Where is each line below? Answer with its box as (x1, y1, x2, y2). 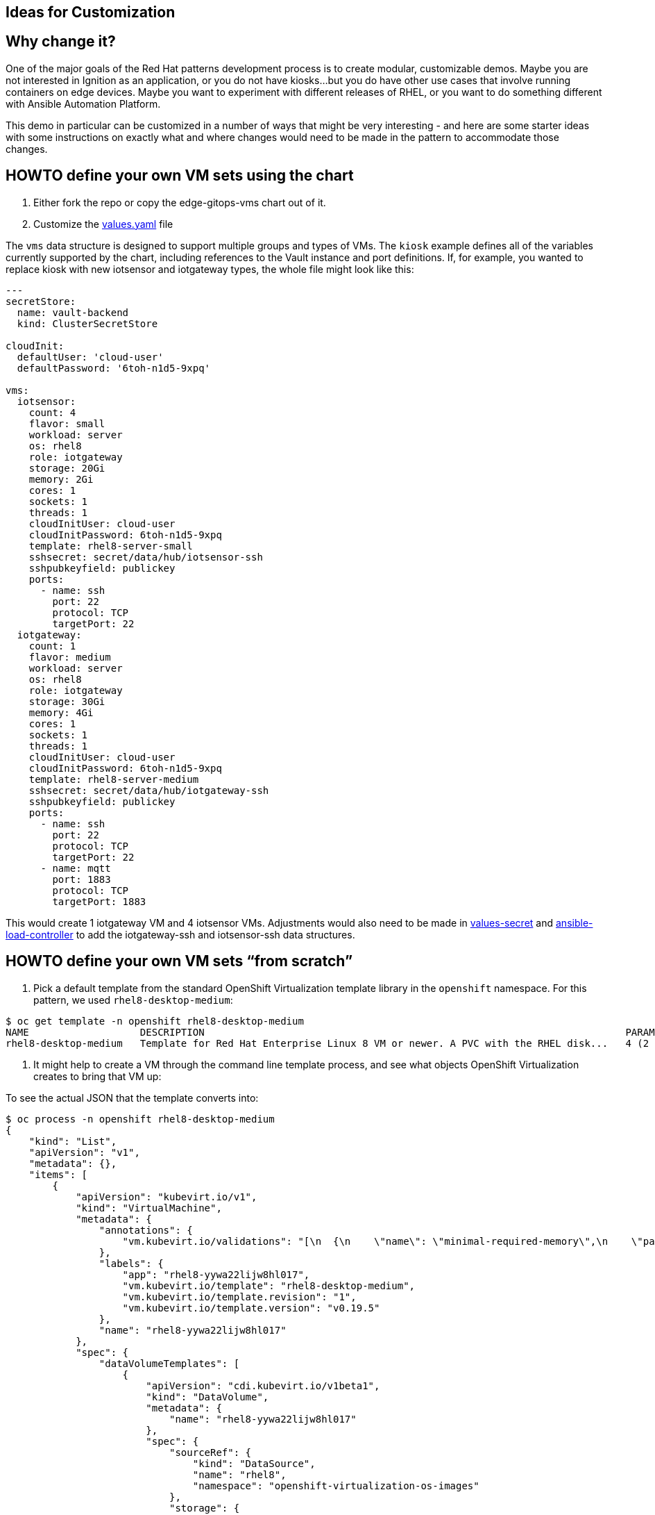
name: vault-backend (17, 306, 129, 318)
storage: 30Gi (28, 695, 105, 707)
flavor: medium (28, 651, 111, 663)
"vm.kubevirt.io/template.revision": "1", (122, 1291, 357, 1302)
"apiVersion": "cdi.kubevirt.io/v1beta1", (146, 1380, 380, 1391)
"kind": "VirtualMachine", (76, 1202, 222, 1214)
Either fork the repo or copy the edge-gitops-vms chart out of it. (33, 196, 326, 208)
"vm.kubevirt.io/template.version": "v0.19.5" (122, 1302, 380, 1314)
